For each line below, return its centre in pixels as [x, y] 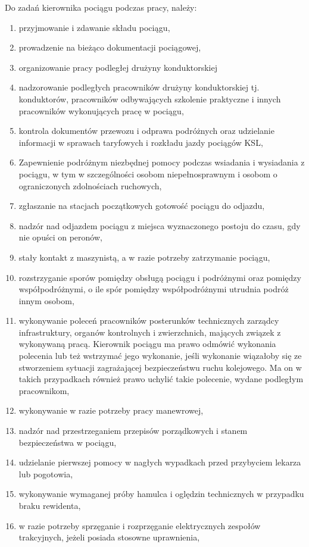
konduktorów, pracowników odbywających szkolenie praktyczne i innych [150, 99]
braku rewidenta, [50, 505]
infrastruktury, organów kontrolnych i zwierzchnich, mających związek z [150, 332]
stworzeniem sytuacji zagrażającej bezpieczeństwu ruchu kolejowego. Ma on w [160, 367]
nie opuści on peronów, [60, 237]
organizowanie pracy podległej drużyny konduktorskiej [118, 67]
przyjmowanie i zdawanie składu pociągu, [94, 27]
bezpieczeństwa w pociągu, [68, 442]
